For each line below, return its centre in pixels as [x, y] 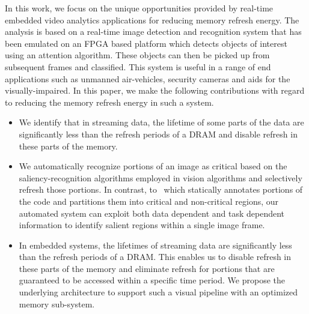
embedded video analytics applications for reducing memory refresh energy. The [152, 20]
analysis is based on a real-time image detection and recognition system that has [153, 32]
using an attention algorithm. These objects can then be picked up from [137, 55]
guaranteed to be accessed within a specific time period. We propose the [152, 280]
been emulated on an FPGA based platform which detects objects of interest [146, 43]
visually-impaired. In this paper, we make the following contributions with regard [155, 90]
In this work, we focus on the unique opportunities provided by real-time [139, 8]
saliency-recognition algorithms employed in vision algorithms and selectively [161, 177]
